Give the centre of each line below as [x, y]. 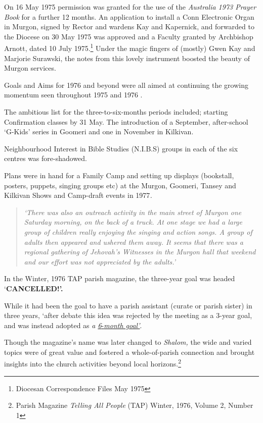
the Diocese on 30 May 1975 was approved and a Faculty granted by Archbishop [129, 36]
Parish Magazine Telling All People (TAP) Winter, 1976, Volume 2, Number [135, 405]
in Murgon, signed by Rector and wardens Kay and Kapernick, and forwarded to [129, 27]
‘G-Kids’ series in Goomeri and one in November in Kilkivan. [99, 131]
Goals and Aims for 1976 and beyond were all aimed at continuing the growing [126, 85]
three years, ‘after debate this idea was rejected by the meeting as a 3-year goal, [128, 315]
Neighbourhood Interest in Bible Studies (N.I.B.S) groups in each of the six [121, 148]
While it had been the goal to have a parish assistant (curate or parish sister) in [128, 305]
